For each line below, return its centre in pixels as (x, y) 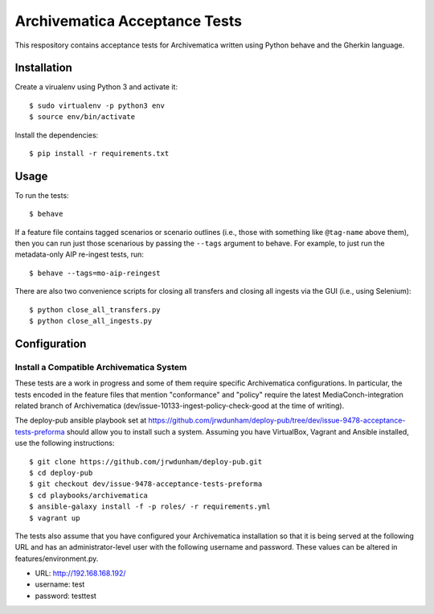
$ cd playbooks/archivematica (89, 495)
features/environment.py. (57, 558)
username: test (60, 584)
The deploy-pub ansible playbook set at (81, 420)
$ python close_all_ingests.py (91, 321)
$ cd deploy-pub (61, 472)
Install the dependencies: (57, 135)
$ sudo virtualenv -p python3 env (97, 105)
